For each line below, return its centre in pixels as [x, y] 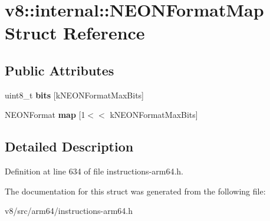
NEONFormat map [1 [45, 115]
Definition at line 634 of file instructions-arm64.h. [94, 171]
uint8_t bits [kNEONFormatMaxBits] [74, 95]
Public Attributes [60, 70]
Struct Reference [75, 33]
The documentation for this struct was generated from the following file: [135, 191]
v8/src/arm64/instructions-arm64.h [69, 211]
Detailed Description [69, 146]
